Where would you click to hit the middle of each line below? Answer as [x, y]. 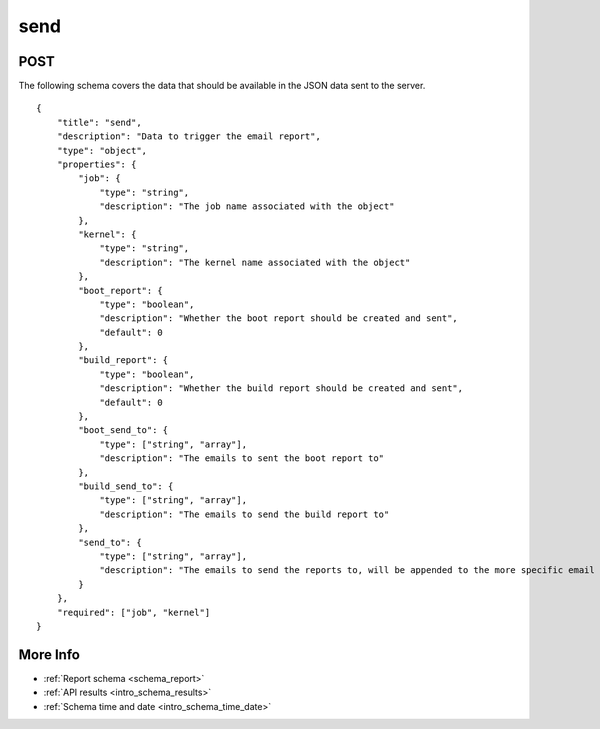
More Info [49, 654]
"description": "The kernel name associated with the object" [255, 262]
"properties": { [96, 164]
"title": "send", [99, 122]
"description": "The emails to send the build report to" [244, 514]
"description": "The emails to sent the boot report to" [242, 458]
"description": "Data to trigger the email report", [189, 136]
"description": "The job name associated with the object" [247, 206]
